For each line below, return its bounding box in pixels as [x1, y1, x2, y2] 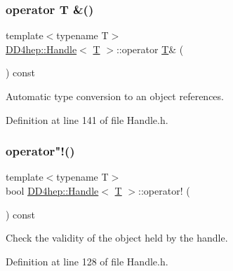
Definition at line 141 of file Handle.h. [6, 112, 168, 127]
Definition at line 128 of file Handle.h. [6, 253, 168, 268]
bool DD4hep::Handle [6, 183, 99, 197]
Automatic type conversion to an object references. [6, 89, 224, 103]
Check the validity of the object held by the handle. [6, 230, 228, 245]
